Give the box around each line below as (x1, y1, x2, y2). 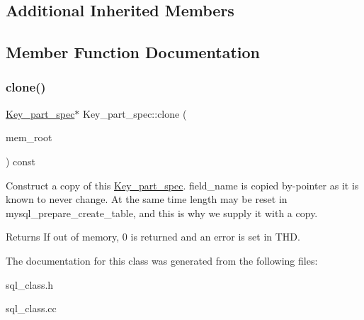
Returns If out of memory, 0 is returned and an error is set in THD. (6, 229, 300, 244)
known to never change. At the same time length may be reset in (6, 192, 288, 206)
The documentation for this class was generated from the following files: (6, 253, 318, 267)
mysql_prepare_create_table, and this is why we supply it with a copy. (6, 205, 318, 220)
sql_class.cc (6, 301, 57, 316)
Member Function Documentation (6, 41, 261, 63)
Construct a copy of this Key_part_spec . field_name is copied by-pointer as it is (6, 177, 359, 192)
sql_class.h (6, 277, 54, 292)
